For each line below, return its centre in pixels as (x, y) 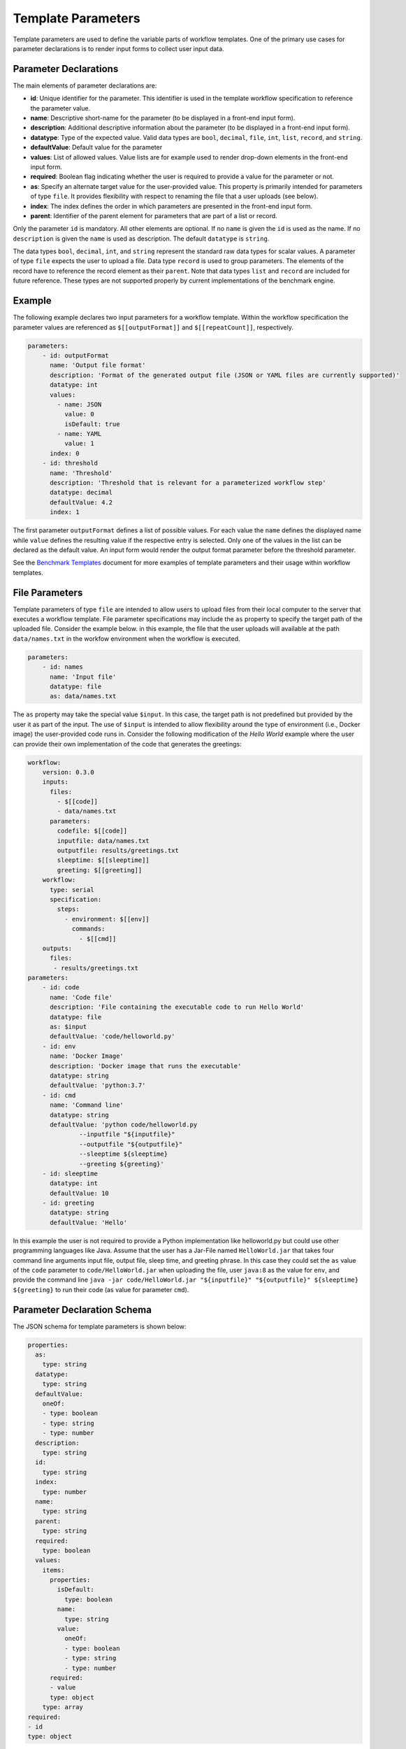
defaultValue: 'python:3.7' (98, 1085)
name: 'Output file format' (98, 365)
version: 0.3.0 (68, 772)
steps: (68, 909)
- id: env (59, 1046)
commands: (88, 929)
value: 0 (79, 414)
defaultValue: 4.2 (81, 502)
